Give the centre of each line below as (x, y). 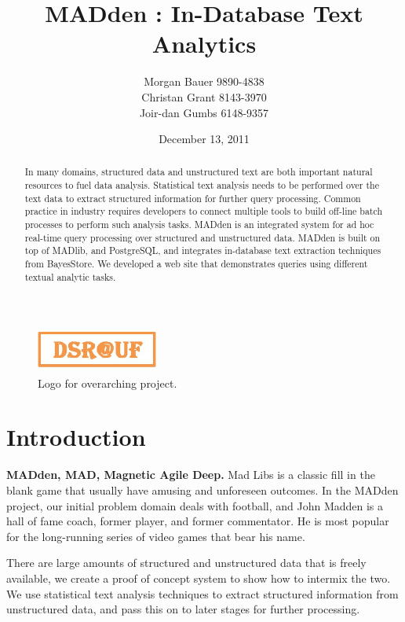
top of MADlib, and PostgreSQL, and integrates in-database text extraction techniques (203, 250)
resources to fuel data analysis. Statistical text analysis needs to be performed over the (202, 185)
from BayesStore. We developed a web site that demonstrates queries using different (196, 264)
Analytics (204, 44)
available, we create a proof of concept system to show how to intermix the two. (199, 578)
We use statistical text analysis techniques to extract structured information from (202, 593)
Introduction (76, 437)
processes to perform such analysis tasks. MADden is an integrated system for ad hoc (199, 225)
